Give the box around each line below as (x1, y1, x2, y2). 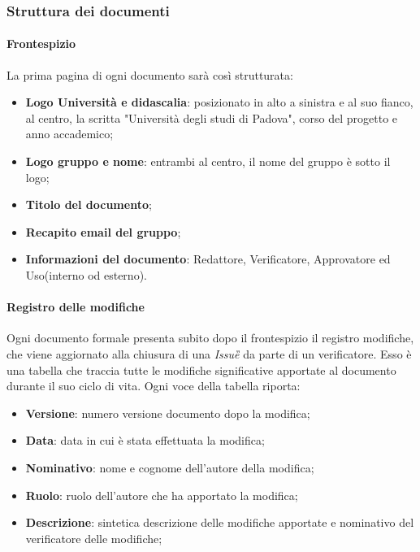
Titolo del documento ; (25, 196, 152, 213)
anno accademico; (25, 125, 114, 142)
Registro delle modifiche (6, 298, 145, 315)
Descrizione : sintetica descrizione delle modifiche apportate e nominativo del (25, 514, 414, 531)
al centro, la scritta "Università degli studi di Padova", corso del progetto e (25, 109, 398, 126)
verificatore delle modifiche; (25, 529, 162, 546)
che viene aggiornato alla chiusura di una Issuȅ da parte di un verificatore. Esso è (6, 345, 412, 362)
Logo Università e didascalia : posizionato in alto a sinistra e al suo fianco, (25, 93, 414, 111)
